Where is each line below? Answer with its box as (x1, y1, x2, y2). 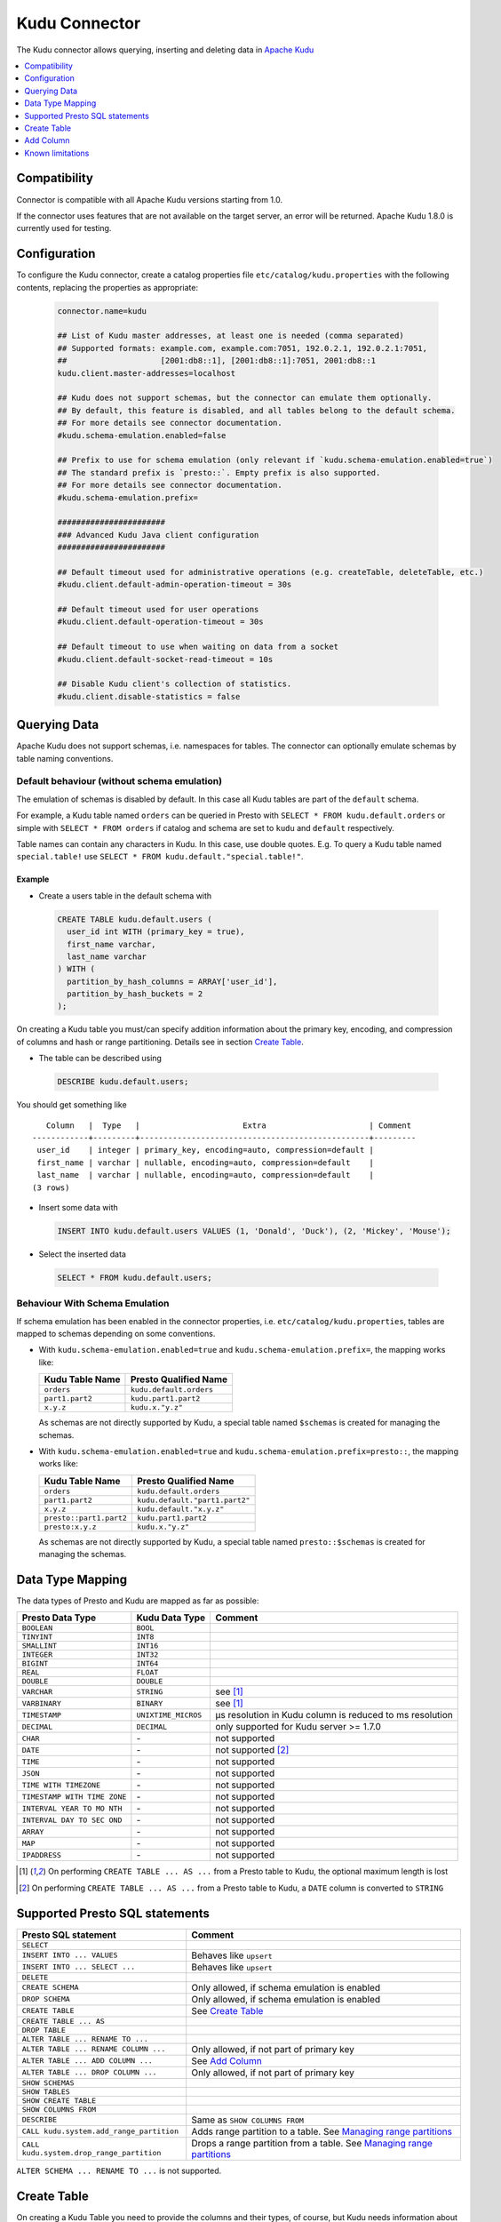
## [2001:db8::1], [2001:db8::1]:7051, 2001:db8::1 (57, 356, 377, 366)
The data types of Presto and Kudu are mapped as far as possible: (16, 1595, 259, 1606)
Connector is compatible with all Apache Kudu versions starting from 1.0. (16, 194, 283, 204)
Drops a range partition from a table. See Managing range (191, 2137, 433, 2149)
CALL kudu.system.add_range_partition (21, 2127, 179, 2137)
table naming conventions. (16, 753, 114, 763)
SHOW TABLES (21, 2087, 70, 2097)
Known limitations (24, 148, 90, 158)
